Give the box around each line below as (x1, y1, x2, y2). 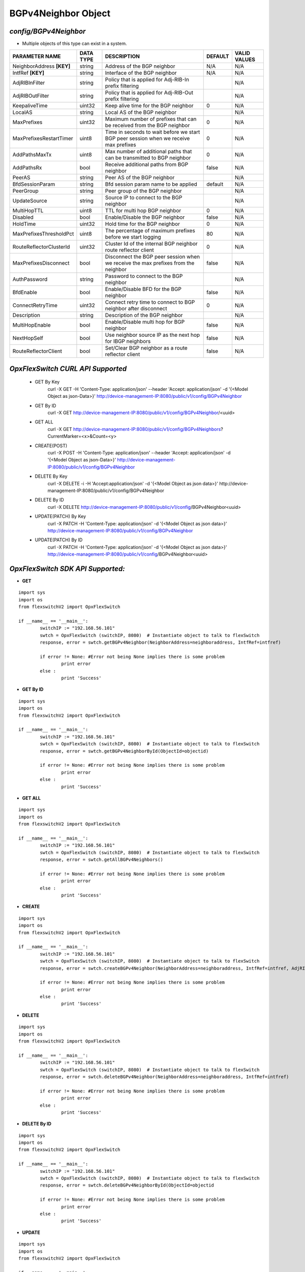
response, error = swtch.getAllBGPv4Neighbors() (40, 857, 164, 862)
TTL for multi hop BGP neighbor (105, 207, 181, 214)
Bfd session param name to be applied (105, 181, 198, 188)
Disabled (12, 214, 34, 221)
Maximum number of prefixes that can (105, 115, 197, 123)
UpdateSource (12, 197, 48, 205)
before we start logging (105, 234, 161, 241)
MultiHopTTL (12, 207, 44, 214)
